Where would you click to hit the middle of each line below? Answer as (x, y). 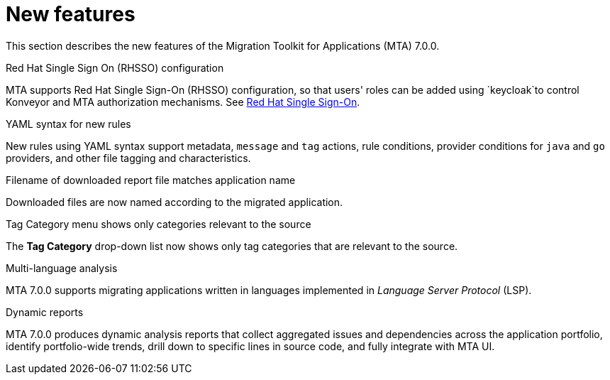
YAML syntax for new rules (68, 124)
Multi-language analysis (62, 268)
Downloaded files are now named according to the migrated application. (174, 202)
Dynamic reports (45, 312)
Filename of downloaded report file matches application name (151, 180)
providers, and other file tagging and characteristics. (128, 158)
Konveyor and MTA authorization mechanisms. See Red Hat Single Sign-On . (183, 102)
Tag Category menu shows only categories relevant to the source (159, 224)
